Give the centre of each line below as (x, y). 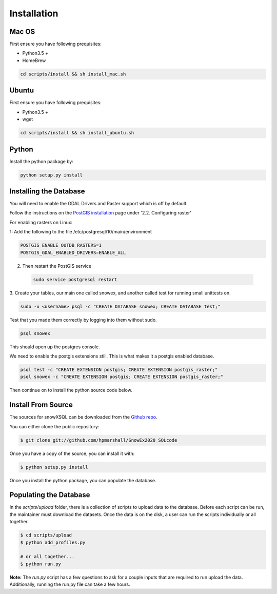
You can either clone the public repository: (54, 426)
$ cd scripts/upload (46, 535)
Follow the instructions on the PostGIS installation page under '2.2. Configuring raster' (101, 213)
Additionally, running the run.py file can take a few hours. (70, 584)
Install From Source (41, 405)
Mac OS (22, 32)
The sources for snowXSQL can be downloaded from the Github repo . (83, 417)
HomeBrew (34, 60)
